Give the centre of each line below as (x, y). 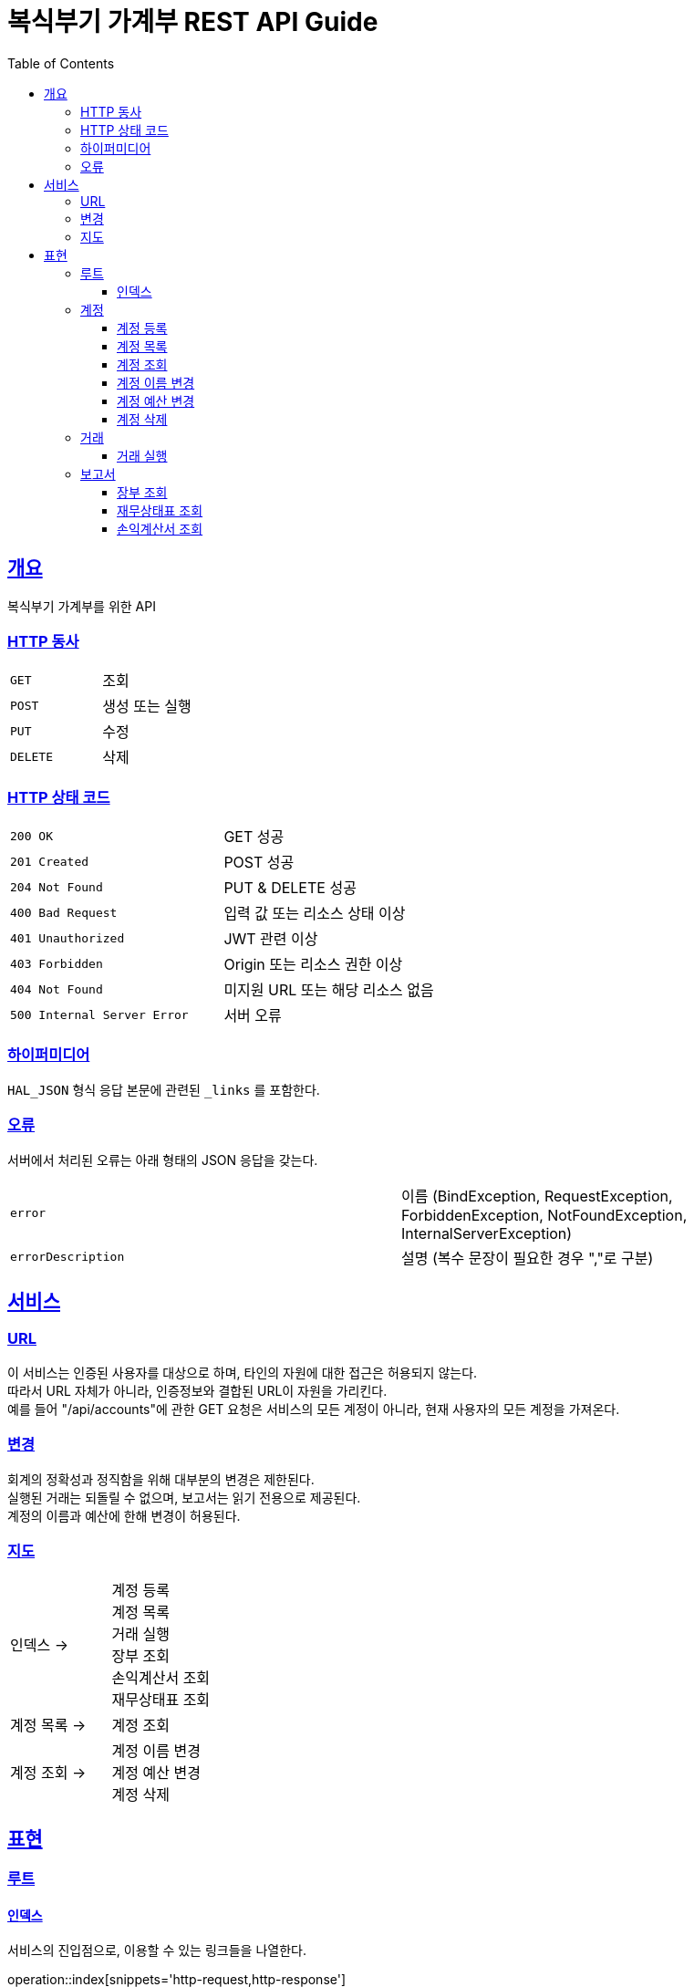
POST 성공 (259, 863)
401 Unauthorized (67, 938)
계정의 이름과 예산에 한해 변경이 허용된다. (124, 1515)
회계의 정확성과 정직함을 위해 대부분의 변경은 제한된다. (161, 1479)
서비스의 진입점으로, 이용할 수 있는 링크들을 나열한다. (157, 1951)
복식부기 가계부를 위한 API (82, 606)
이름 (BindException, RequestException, (537, 1196)
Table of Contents (61, 63)
